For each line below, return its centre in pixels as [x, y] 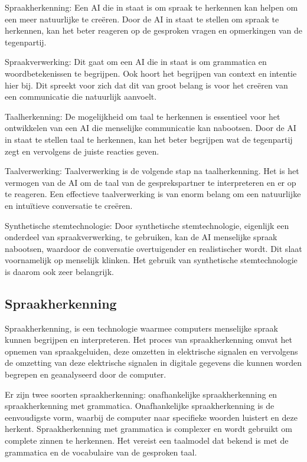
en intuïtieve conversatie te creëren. [69, 205]
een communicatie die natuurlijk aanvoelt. [81, 96]
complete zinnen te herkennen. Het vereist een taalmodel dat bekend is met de [147, 440]
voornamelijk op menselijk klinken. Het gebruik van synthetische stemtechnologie [151, 260]
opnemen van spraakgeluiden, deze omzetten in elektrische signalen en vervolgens [151, 351]
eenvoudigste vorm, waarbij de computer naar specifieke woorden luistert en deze [151, 417]
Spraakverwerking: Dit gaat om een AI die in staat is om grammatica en [136, 62]
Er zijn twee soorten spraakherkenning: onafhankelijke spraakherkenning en [141, 394]
